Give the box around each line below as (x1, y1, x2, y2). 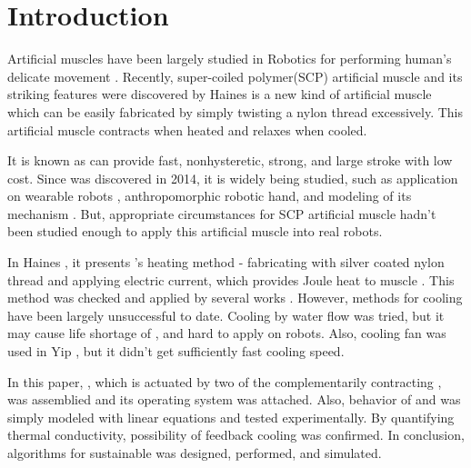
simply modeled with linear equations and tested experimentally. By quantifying (7, 407, 455, 426)
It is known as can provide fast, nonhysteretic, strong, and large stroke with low (7, 151, 453, 170)
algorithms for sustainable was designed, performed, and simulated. (7, 443, 382, 462)
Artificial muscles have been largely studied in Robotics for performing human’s (7, 49, 452, 68)
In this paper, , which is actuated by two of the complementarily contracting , (7, 372, 442, 391)
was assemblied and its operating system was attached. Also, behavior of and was (7, 390, 461, 409)
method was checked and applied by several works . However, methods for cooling (7, 288, 463, 307)
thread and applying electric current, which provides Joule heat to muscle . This (7, 270, 455, 289)
